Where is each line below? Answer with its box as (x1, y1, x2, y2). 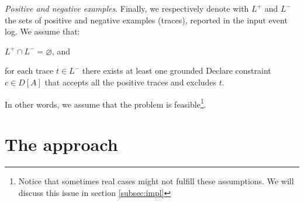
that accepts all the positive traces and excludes (44, 75, 217, 88)
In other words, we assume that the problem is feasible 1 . (5, 96, 206, 110)
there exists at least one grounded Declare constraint (82, 64, 271, 77)
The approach (5, 132, 118, 156)
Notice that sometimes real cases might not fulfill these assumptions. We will (18, 174, 294, 187)
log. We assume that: (5, 25, 80, 37)
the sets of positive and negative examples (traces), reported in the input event (5, 13, 288, 26)
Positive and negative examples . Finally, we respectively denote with (5, 2, 249, 14)
